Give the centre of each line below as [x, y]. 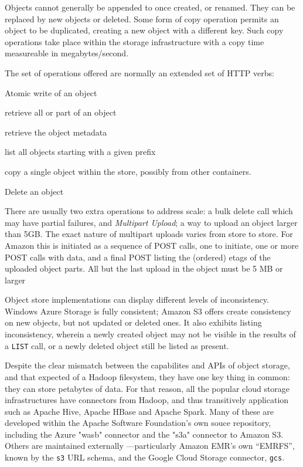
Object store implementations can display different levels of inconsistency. [137, 300]
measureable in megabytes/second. [67, 53]
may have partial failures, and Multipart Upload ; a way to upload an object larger [151, 222]
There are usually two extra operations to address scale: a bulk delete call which [149, 211]
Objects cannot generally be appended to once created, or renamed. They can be [150, 7]
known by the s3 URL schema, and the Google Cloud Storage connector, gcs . [145, 457]
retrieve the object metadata [56, 132]
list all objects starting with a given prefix [80, 152]
